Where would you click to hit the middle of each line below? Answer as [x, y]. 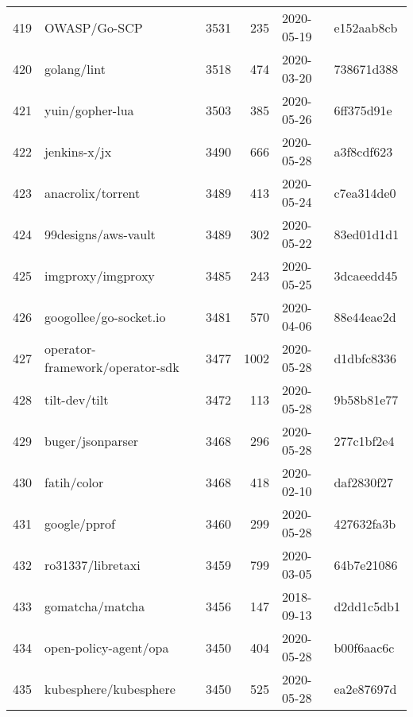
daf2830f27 [364, 482]
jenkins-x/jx [78, 151]
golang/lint [75, 68]
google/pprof [80, 523]
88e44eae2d [365, 316]
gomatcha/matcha [95, 606]
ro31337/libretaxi [93, 564]
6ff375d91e [363, 110]
